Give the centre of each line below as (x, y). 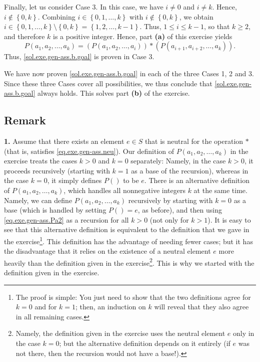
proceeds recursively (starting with (57, 170)
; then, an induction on (111, 307)
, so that (217, 26)
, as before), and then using (180, 210)
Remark (25, 120)
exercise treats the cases (41, 161)
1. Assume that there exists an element (64, 141)
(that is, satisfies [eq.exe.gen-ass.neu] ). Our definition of (89, 151)
